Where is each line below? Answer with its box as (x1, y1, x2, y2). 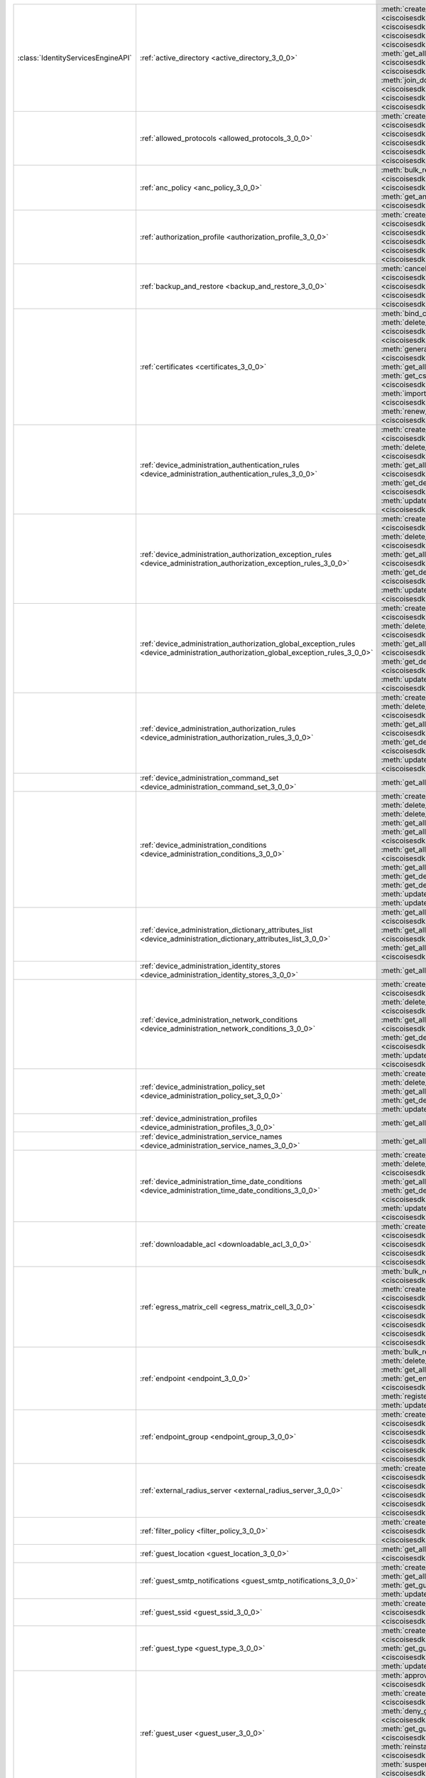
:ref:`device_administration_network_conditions (139, 1015, 298, 1024)
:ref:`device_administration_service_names (139, 1132, 283, 1141)
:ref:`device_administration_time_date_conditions (139, 1177, 303, 1186)
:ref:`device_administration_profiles (139, 1114, 258, 1123)
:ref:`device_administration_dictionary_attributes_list (139, 925, 313, 935)
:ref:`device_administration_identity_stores (139, 961, 280, 971)
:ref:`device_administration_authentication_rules (139, 460, 300, 469)
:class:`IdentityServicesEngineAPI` (17, 53, 132, 63)
